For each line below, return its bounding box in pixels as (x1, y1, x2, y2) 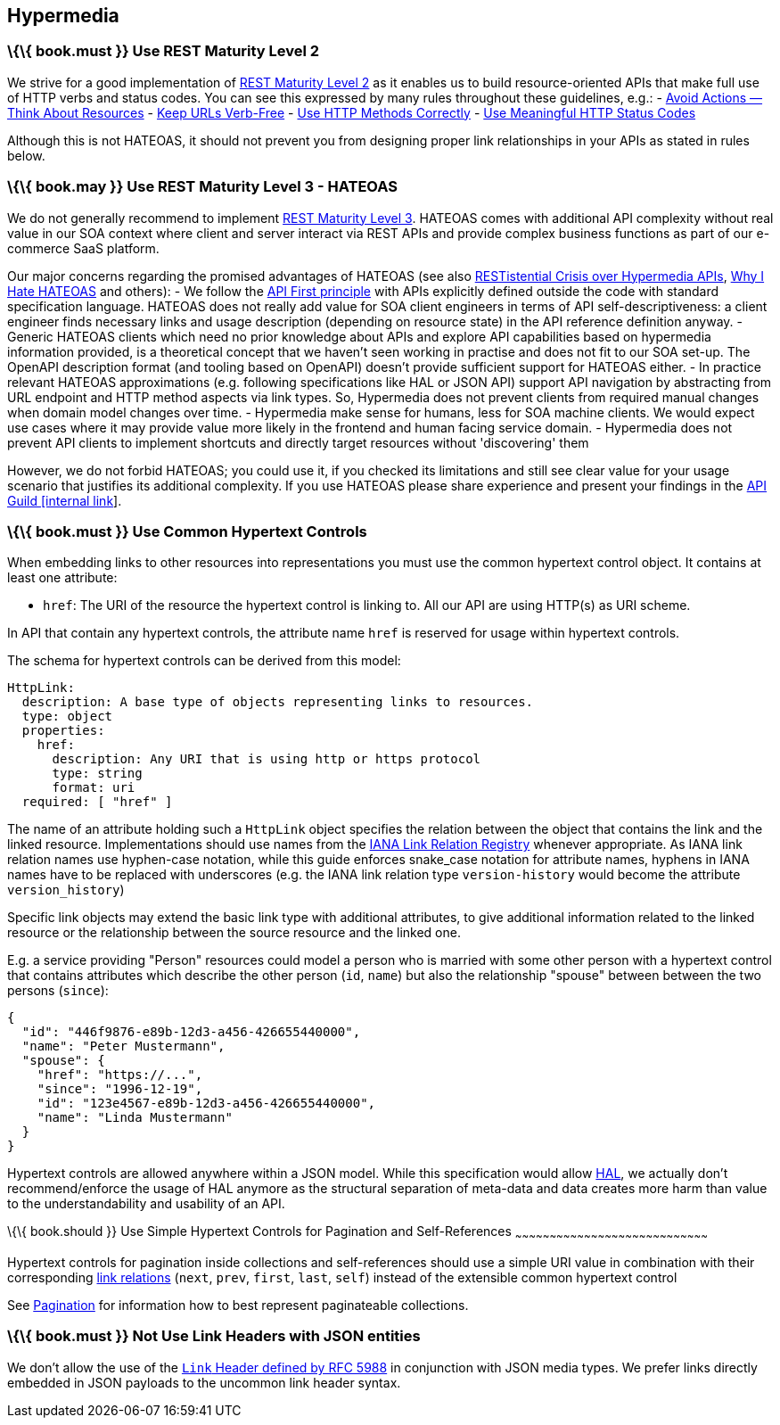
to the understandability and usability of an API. (7, 1196, 285, 1212)
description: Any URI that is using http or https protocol (52, 752, 481, 767)
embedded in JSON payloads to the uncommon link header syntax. (7, 1374, 401, 1390)
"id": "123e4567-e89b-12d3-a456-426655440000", (37, 1096, 376, 1111)
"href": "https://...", (37, 1067, 203, 1083)
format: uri (52, 780, 135, 795)
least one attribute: (7, 570, 118, 586)
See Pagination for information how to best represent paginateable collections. (7, 1297, 469, 1314)
